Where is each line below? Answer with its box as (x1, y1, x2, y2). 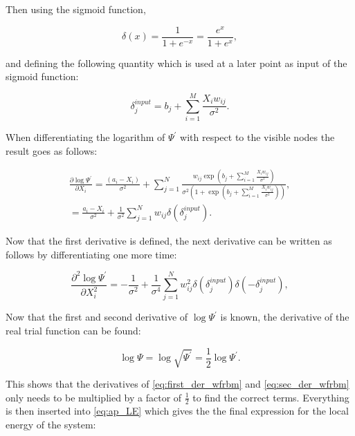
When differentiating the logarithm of (6, 130, 165, 144)
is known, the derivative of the (220, 310, 349, 324)
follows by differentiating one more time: (6, 247, 177, 261)
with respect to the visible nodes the (180, 130, 335, 144)
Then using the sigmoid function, (6, 2, 146, 16)
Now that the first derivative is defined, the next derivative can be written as (6, 233, 332, 247)
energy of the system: (6, 417, 96, 431)
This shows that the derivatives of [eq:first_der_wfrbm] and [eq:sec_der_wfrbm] (6, 376, 349, 390)
